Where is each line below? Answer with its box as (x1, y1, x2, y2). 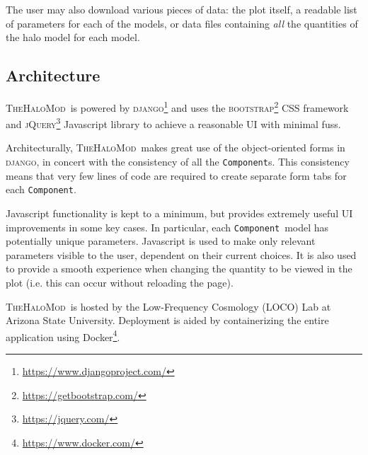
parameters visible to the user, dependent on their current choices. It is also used (6, 247, 357, 262)
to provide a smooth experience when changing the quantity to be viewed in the (6, 261, 352, 276)
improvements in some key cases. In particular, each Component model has (6, 219, 329, 234)
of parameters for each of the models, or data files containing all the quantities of (6, 16, 358, 30)
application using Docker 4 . (6, 327, 120, 344)
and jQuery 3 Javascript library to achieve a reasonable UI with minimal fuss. (6, 115, 341, 131)
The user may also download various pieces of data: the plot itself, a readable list (6, 2, 357, 16)
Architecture (6, 64, 100, 86)
